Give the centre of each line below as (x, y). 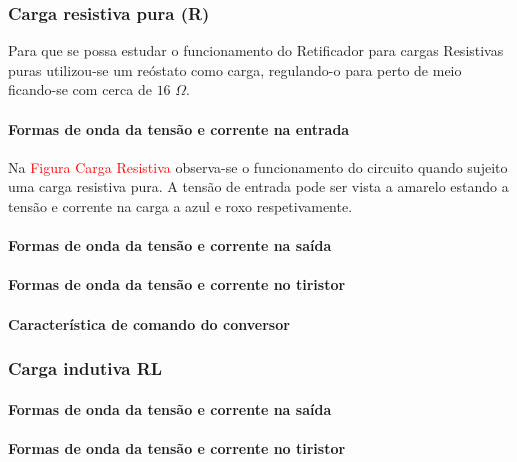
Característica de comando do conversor (149, 323)
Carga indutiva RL (85, 368)
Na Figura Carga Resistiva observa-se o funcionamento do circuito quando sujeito (258, 166)
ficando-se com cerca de (80, 89)
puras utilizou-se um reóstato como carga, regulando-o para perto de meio (235, 69)
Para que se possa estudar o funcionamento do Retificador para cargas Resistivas (256, 50)
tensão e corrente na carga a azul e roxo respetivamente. (180, 205)
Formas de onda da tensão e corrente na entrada (179, 128)
